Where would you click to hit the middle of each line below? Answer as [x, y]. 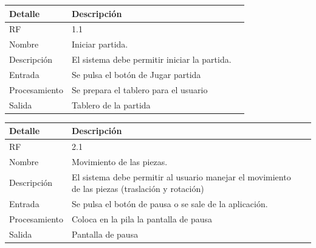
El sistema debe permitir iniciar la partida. [151, 59]
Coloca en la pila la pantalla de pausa [142, 218]
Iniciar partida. [100, 44]
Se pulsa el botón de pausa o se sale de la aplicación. [170, 204]
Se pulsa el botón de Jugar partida [136, 74]
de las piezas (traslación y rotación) [138, 189]
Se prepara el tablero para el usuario [139, 89]
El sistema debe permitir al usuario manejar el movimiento [181, 176]
